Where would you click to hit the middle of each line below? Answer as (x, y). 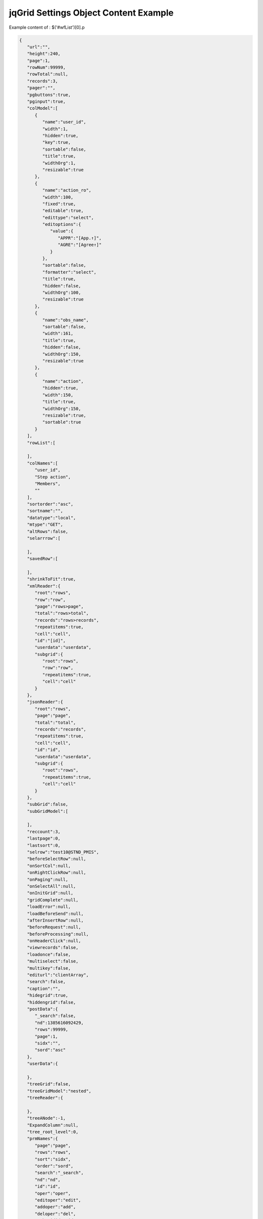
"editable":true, (63, 211)
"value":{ (62, 231)
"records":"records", (60, 729)
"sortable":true (62, 422)
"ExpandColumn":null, (53, 1125)
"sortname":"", (45, 511)
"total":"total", (56, 722)
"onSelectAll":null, (52, 886)
